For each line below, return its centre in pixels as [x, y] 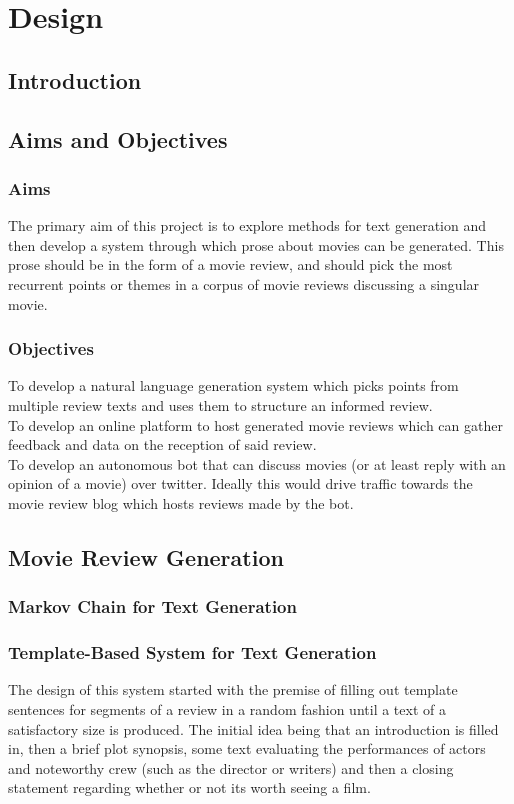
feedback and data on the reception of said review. [162, 444]
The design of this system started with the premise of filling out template [233, 689]
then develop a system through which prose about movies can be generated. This [256, 244]
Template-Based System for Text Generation [192, 652]
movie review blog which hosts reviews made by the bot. [181, 502]
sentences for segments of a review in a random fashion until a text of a [227, 708]
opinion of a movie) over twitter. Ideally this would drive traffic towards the [240, 483]
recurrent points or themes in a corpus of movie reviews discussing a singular [244, 283]
